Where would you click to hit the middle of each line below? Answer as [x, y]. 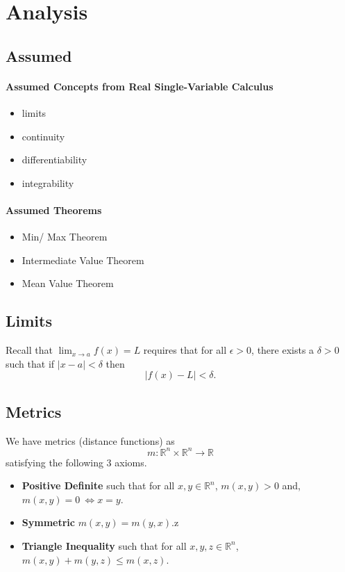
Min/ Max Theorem [65, 237]
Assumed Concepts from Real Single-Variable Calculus [140, 86]
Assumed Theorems [54, 210]
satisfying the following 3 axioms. [76, 462]
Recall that [29, 350]
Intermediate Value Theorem [83, 260]
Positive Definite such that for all [98, 485]
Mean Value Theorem [68, 283]
